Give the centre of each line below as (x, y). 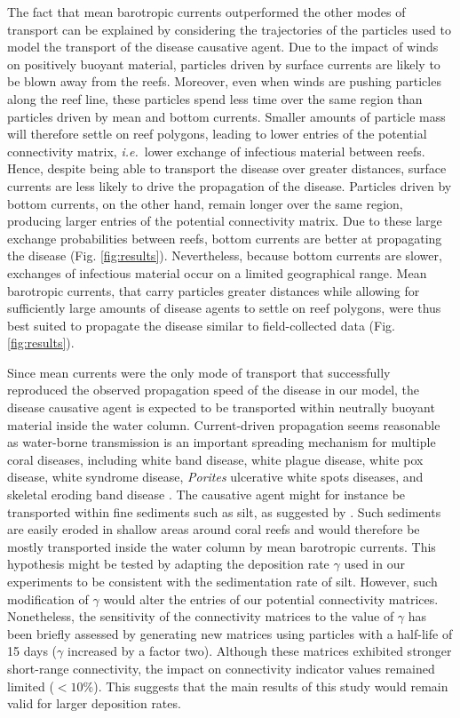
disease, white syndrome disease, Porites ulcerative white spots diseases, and (215, 477)
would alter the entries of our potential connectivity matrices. (271, 598)
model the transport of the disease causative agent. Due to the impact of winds (223, 47)
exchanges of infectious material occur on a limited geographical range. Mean (217, 272)
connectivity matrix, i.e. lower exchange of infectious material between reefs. (216, 151)
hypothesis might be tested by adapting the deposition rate (168, 564)
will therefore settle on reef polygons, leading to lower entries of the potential (217, 134)
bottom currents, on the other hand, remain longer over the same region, (205, 203)
